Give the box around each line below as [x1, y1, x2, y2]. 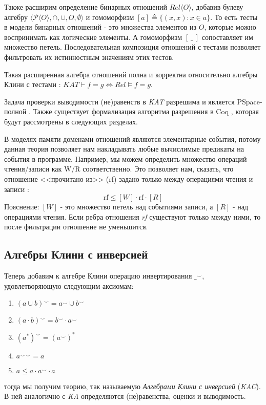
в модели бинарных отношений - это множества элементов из [4, 22, 197, 32]
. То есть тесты [210, 11, 258, 22]
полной [4, 106, 27, 117]
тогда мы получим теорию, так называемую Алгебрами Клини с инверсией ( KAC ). [4, 380, 261, 391]
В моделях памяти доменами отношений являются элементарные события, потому [4, 133, 261, 144]
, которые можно [204, 22, 256, 32]
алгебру [4, 11, 28, 22]
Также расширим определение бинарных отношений [4, 2, 167, 12]
